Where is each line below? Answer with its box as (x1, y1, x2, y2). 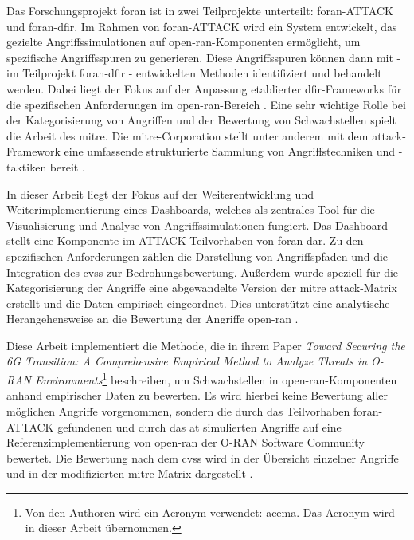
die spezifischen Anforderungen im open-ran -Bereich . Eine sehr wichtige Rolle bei (6, 96, 406, 112)
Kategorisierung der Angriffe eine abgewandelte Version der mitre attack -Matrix (6, 279, 397, 296)
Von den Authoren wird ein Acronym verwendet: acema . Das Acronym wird (25, 503, 395, 520)
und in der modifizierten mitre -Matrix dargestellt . (6, 465, 253, 482)
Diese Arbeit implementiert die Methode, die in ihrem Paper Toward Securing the (6, 337, 405, 353)
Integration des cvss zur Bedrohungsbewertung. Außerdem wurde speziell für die (6, 263, 399, 280)
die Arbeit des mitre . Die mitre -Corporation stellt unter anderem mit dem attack (6, 127, 403, 144)
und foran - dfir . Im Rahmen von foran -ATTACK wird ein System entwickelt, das (6, 18, 397, 34)
